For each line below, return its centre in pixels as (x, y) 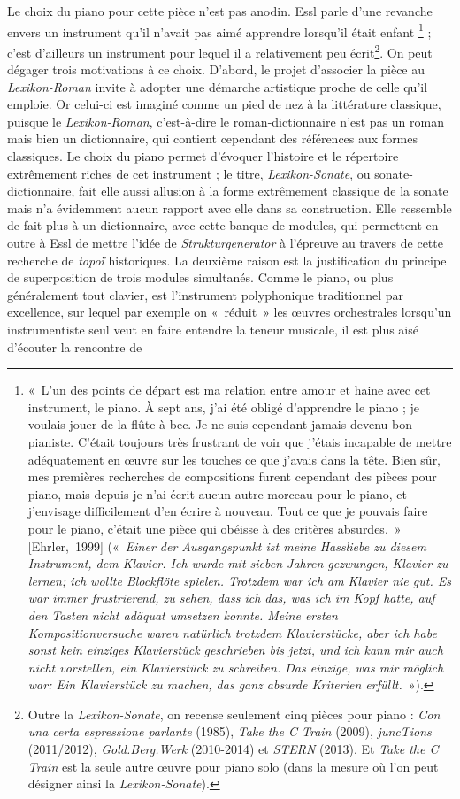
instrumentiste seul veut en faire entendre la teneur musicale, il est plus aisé (213, 329)
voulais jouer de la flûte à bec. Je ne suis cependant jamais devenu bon (220, 424)
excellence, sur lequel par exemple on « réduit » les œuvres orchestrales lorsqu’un (230, 312)
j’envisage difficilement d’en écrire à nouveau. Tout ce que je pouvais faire (228, 511)
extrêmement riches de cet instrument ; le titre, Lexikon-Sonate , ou (189, 173)
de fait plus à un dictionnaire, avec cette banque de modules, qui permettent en (223, 225)
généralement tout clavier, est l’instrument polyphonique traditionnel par (206, 294)
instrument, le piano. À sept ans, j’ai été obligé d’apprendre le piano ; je (223, 407)
